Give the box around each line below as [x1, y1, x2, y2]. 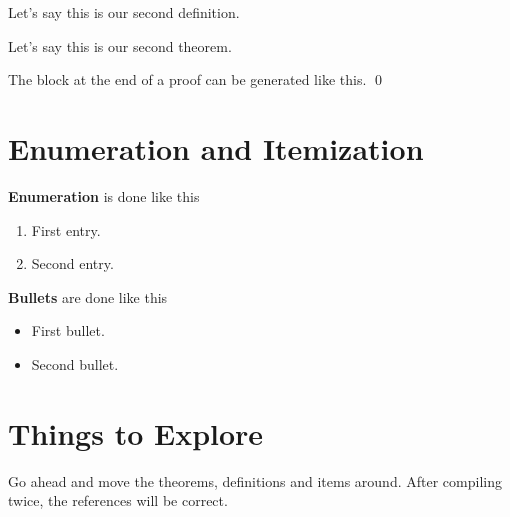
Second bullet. [31, 353, 119, 374]
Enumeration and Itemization [8, 127, 424, 168]
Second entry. [31, 253, 114, 274]
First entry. [31, 219, 101, 240]
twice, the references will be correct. [8, 490, 228, 511]
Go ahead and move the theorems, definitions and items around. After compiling [8, 470, 502, 491]
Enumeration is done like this [8, 185, 200, 206]
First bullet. [31, 320, 105, 341]
